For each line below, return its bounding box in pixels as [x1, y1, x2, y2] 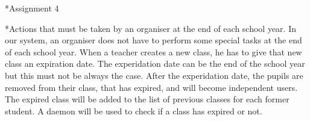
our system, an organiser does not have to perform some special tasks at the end [5, 34, 302, 46]
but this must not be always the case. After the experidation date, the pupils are [5, 69, 303, 81]
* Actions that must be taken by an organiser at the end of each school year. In [5, 22, 296, 34]
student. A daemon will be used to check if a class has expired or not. [5, 104, 262, 117]
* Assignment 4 [5, 2, 59, 14]
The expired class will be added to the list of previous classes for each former [5, 93, 289, 105]
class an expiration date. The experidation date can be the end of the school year [5, 57, 305, 70]
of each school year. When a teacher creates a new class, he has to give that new [5, 45, 302, 58]
